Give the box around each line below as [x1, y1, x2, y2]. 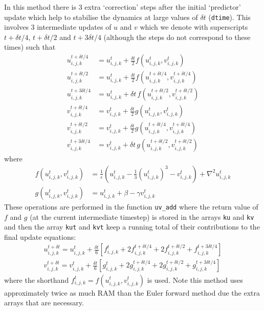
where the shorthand [4, 274, 69, 285]
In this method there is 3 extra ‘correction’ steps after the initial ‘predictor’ [4, 2, 241, 12]
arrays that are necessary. [4, 297, 84, 308]
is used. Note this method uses [147, 274, 243, 285]
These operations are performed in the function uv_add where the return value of [4, 201, 258, 212]
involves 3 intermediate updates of [4, 22, 112, 32]
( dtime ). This [208, 11, 251, 22]
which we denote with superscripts [140, 22, 248, 32]
